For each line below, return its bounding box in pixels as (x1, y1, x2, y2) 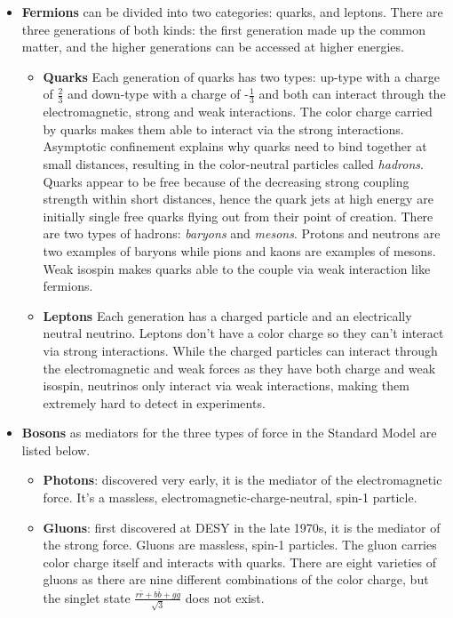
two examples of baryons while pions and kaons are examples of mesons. (43, 241, 436, 260)
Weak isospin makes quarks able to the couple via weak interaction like (43, 259, 431, 277)
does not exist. (185, 588, 265, 606)
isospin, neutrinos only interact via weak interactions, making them (43, 376, 409, 395)
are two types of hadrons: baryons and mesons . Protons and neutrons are (43, 224, 441, 243)
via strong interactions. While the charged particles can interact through (43, 341, 438, 359)
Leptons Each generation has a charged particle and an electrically (43, 306, 412, 325)
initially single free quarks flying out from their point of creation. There (43, 206, 433, 225)
